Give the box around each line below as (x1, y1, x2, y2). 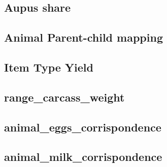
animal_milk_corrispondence (4, 149, 162, 164)
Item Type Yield (4, 59, 93, 75)
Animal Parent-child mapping (4, 29, 163, 45)
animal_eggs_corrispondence (4, 119, 161, 135)
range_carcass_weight (4, 89, 125, 105)
